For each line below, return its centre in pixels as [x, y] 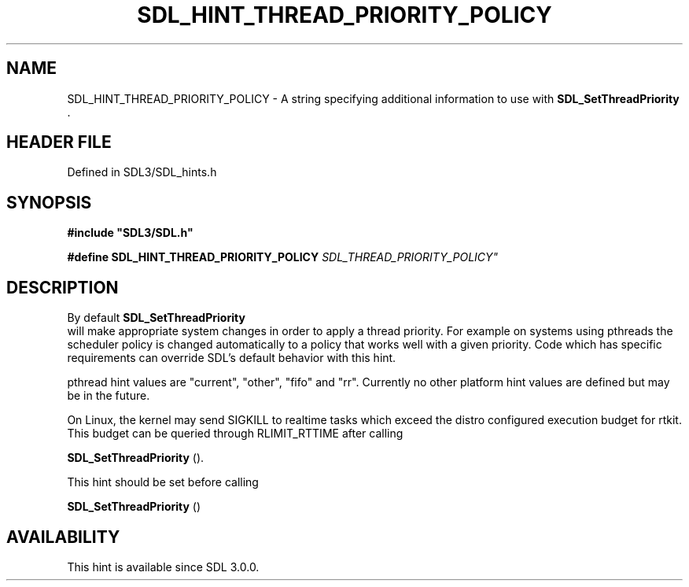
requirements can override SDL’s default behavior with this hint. [232, 358]
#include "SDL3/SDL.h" [130, 233]
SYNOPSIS [49, 202]
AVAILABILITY [63, 537]
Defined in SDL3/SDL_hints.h [142, 172]
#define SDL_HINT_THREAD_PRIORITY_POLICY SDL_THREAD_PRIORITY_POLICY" [283, 257]
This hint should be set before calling [163, 482]
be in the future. [109, 396]
